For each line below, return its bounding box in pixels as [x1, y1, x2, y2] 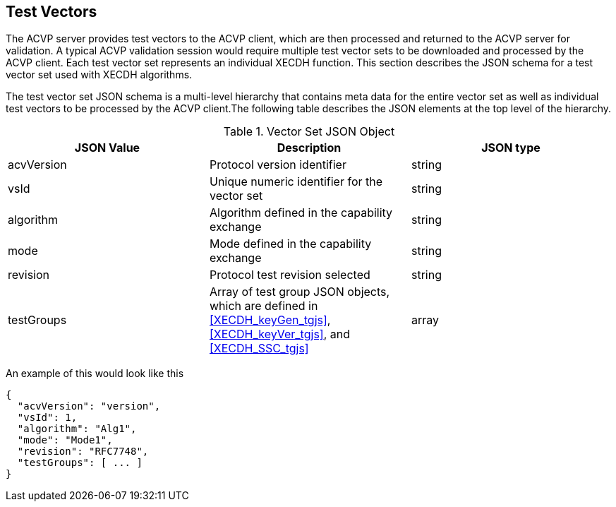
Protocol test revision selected [209, 268, 370, 282]
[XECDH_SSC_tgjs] [209, 341, 309, 356]
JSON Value [74, 141, 140, 155]
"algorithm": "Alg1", [17, 423, 137, 435]
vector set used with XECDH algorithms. [6, 68, 193, 81]
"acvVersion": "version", [17, 400, 161, 412]
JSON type [481, 141, 540, 155]
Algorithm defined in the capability [209, 205, 393, 220]
